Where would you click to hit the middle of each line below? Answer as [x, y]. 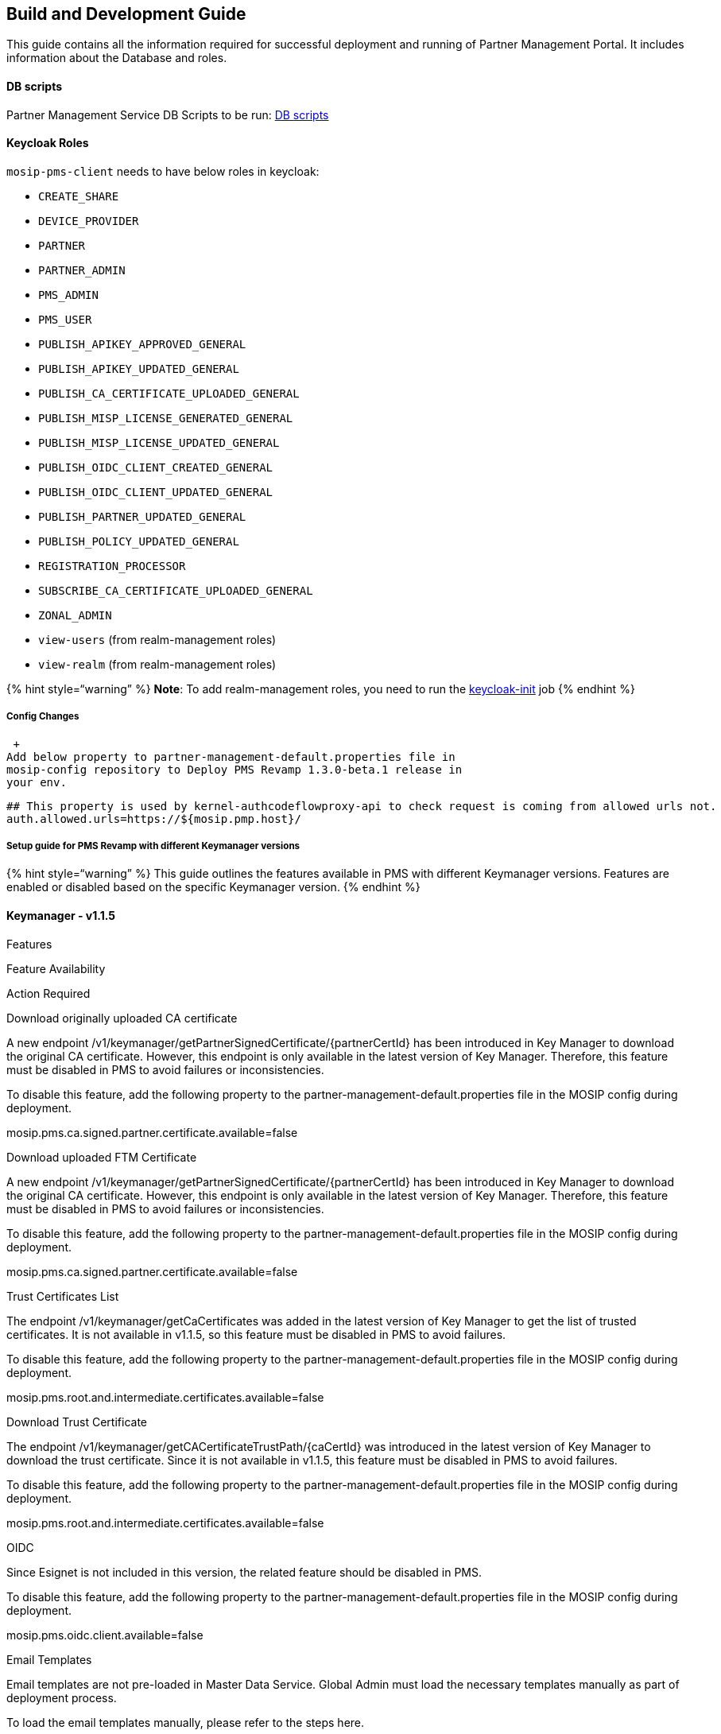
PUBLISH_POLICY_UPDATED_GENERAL [139, 541]
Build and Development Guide [126, 14]
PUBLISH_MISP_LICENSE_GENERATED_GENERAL [166, 418]
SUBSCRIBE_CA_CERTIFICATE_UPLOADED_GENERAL [176, 590]
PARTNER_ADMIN [82, 270]
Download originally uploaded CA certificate [122, 1018]
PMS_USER [65, 319]
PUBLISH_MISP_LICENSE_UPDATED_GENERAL [159, 442]
